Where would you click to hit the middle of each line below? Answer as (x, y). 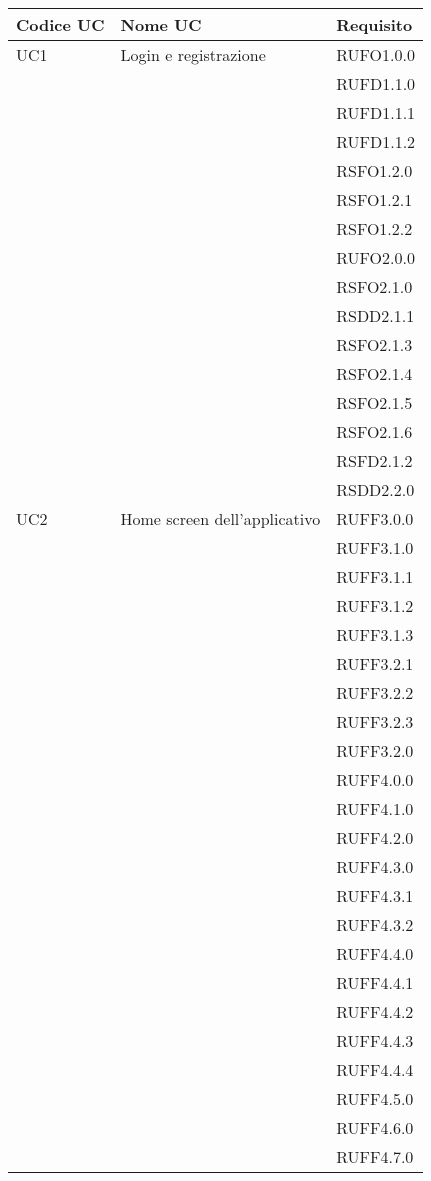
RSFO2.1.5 (374, 402)
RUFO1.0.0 (375, 54)
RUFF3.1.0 (375, 547)
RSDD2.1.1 (375, 315)
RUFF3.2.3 (375, 721)
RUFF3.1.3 (375, 634)
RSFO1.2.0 (374, 170)
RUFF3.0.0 (375, 518)
